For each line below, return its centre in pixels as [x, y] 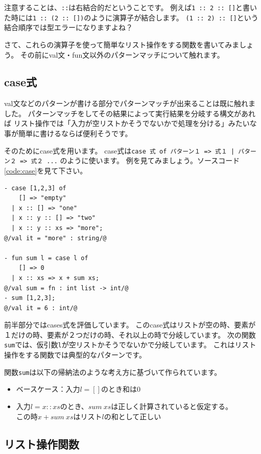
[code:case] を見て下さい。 [46, 170]
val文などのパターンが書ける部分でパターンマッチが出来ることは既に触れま [130, 103]
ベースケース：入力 [48, 389]
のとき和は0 [121, 389]
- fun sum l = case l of [46, 258]
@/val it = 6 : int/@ [41, 308]
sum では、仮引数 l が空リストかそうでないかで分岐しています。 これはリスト [130, 345]
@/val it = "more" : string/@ [55, 238]
